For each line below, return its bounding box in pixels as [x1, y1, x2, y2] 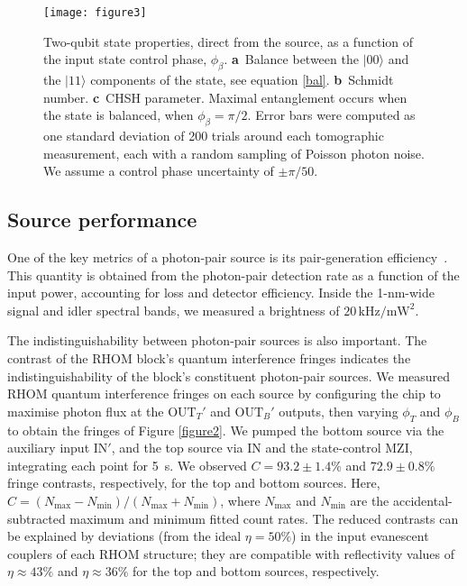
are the [350, 490, 389, 509]
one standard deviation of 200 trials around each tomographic [43, 126, 384, 145]
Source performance [7, 206, 197, 233]
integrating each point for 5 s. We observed [7, 455, 247, 474]
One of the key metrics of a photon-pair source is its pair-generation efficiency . [7, 248, 448, 267]
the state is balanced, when [43, 105, 194, 124]
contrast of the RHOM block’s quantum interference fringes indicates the [7, 348, 411, 367]
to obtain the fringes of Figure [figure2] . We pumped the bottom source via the [7, 420, 444, 439]
